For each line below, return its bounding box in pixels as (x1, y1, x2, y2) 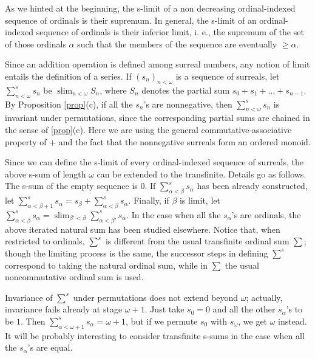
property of (5, 135, 47, 148)
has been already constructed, (197, 179, 308, 192)
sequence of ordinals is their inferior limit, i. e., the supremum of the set (36, 26, 304, 38)
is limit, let (179, 194, 220, 207)
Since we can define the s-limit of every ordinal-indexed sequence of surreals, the (5, 156, 303, 168)
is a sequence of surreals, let (175, 69, 280, 82)
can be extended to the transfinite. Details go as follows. (97, 167, 307, 180)
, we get (238, 314, 268, 327)
